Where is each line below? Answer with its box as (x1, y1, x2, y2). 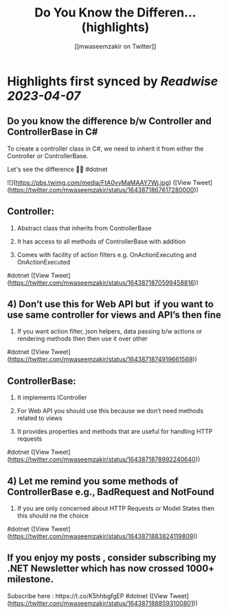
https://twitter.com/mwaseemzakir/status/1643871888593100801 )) (9, 599, 198, 607)
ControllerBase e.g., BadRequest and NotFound (7, 486, 215, 498)
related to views (16, 414, 63, 422)
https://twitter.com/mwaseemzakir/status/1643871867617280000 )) (9, 186, 199, 194)
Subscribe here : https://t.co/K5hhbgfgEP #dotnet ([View (7, 591, 168, 600)
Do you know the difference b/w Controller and (7, 116, 212, 127)
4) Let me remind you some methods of (7, 475, 179, 487)
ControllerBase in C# (7, 126, 98, 138)
